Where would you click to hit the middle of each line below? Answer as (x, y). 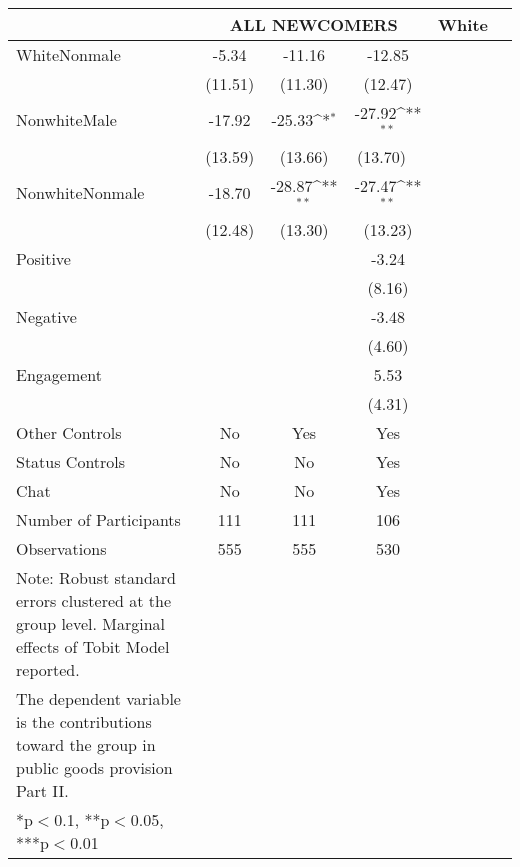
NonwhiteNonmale (80, 193)
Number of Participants (98, 519)
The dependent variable (98, 698)
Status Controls (71, 461)
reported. (48, 669)
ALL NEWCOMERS (313, 24)
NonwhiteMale (66, 120)
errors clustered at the (94, 600)
